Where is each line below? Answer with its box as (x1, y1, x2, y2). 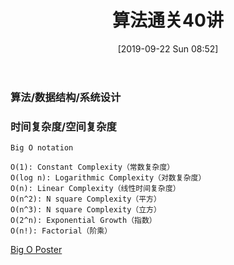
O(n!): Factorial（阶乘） (10, 226, 113, 236)
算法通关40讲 (112, 9, 224, 32)
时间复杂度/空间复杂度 (10, 119, 117, 133)
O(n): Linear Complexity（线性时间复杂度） (10, 184, 181, 194)
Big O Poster (10, 244, 63, 256)
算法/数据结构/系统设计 (10, 90, 122, 104)
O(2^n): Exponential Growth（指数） (10, 216, 157, 226)
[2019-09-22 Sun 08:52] (117, 42, 219, 55)
